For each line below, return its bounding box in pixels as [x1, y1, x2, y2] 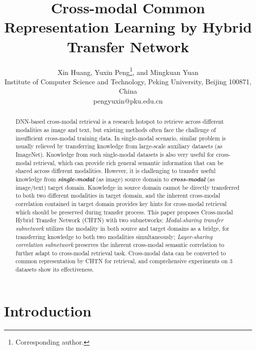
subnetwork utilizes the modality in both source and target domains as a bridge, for [15, 224, 229, 232]
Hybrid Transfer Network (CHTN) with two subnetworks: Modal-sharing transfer [15, 216, 224, 224]
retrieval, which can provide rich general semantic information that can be [33, 158, 224, 167]
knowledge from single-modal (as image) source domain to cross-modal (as [15, 174, 215, 183]
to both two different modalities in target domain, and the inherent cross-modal [15, 191, 220, 200]
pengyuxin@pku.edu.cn [93, 95, 163, 105]
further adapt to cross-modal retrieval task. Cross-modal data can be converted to [15, 248, 226, 257]
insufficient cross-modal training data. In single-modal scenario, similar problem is [15, 134, 226, 142]
